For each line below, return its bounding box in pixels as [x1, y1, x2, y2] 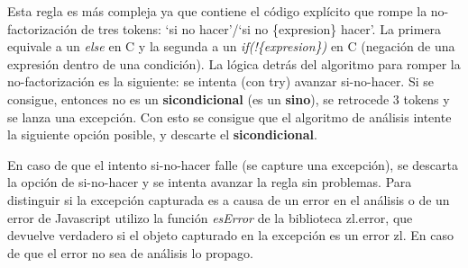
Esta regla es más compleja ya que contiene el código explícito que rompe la [7, 2, 427, 20]
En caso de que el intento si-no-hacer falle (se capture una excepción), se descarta [7, 155, 458, 174]
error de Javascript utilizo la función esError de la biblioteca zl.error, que [7, 208, 413, 227]
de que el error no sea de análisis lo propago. [7, 243, 253, 262]
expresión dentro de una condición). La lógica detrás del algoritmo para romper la [7, 54, 461, 73]
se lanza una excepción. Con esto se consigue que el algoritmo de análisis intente [7, 107, 452, 126]
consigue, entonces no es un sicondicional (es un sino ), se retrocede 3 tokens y [7, 89, 450, 108]
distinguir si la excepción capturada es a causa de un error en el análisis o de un [7, 190, 450, 209]
